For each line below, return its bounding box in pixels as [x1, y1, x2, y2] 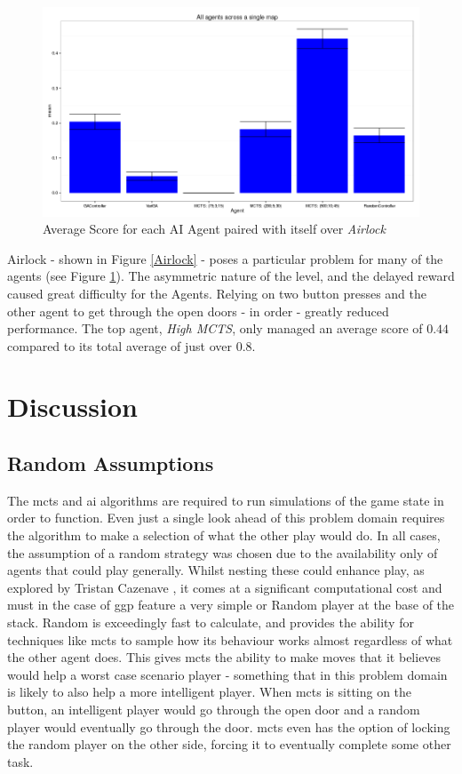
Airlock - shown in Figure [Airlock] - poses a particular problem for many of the [7, 249, 443, 267]
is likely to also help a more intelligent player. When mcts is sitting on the [7, 682, 412, 701]
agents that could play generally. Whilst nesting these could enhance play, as [7, 561, 425, 579]
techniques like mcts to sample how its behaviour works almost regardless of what [7, 630, 453, 649]
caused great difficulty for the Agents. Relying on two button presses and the [7, 283, 427, 302]
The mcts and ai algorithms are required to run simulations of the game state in [7, 491, 444, 509]
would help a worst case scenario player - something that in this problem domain [7, 665, 448, 683]
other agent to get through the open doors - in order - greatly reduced [7, 301, 389, 320]
